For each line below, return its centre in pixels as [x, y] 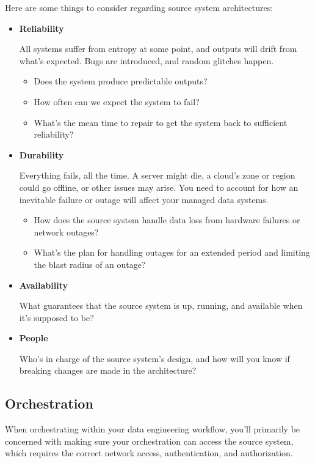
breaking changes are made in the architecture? [108, 370]
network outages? [66, 231]
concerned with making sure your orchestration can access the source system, [149, 441]
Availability [44, 285]
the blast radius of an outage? [90, 264]
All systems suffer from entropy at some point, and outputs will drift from [158, 49]
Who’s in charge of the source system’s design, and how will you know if [154, 358]
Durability [42, 154]
